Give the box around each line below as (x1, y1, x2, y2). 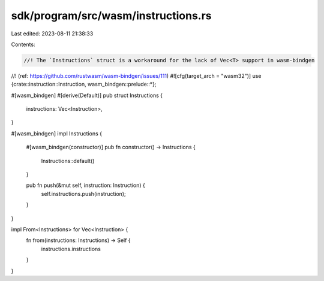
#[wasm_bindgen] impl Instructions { (11, 129, 102, 137)
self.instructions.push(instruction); (41, 190, 126, 197)
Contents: (11, 41, 35, 48)
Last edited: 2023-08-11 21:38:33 (11, 30, 94, 37)
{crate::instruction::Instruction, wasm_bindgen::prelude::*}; (11, 81, 157, 88)
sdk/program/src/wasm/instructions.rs (11, 9, 212, 22)
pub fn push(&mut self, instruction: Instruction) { (26, 182, 145, 189)
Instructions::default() (41, 157, 95, 164)
